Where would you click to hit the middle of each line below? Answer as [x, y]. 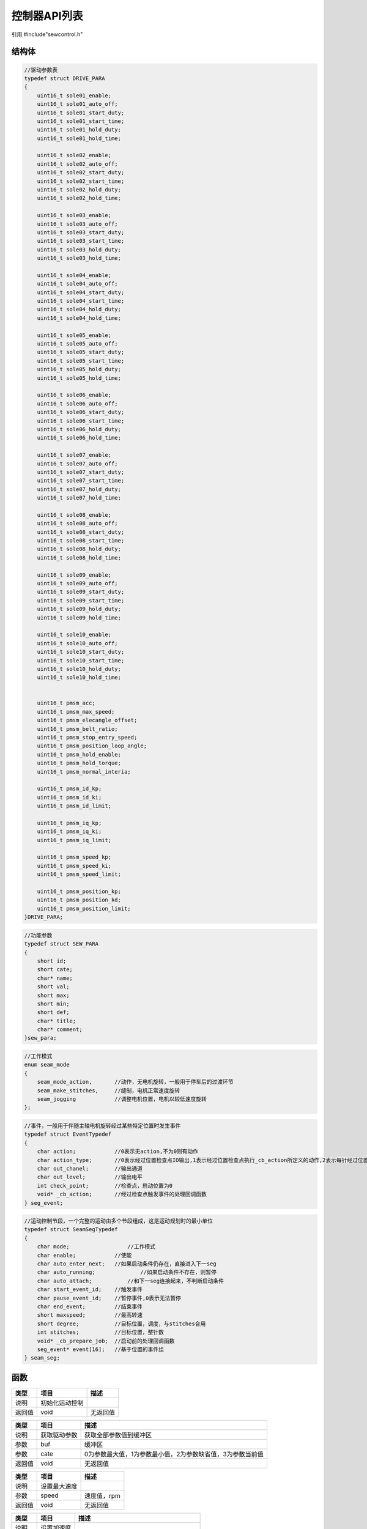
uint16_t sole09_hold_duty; [79, 609]
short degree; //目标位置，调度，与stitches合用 [121, 1324]
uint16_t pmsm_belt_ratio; [78, 729]
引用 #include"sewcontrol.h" [47, 34]
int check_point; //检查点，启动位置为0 [105, 1186]
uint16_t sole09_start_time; [81, 600]
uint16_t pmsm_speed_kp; [74, 857]
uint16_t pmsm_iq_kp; [69, 823]
